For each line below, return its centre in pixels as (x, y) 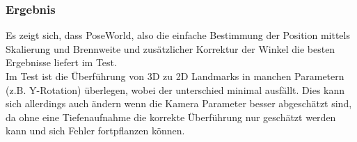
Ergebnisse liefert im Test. (61, 62)
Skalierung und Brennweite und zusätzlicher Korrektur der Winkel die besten (170, 48)
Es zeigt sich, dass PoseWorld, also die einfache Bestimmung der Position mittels (178, 35)
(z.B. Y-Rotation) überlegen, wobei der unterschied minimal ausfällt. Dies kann (175, 89)
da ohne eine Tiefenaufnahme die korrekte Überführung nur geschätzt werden (171, 117)
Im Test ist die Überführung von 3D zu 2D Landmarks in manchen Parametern (175, 76)
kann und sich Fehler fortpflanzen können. (95, 131)
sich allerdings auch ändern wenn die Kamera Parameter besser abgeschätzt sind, (179, 103)
